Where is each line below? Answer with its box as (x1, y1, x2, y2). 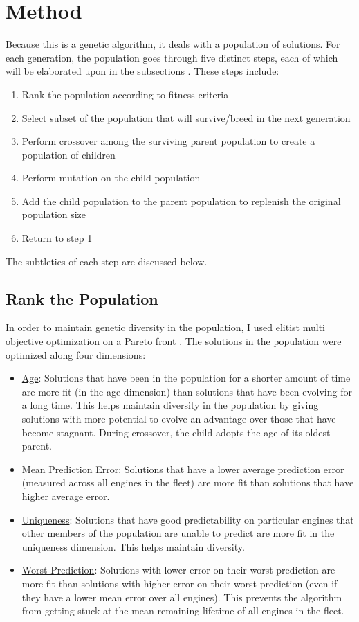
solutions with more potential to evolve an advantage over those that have (21, 411, 336, 426)
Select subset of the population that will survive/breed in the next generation (21, 110, 351, 125)
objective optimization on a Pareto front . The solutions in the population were (6, 334, 342, 348)
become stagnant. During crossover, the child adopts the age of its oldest (21, 425, 331, 439)
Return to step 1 (21, 231, 93, 245)
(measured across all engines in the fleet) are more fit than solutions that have (21, 475, 354, 490)
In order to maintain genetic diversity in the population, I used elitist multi (6, 320, 325, 335)
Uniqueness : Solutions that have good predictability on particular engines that (21, 512, 354, 526)
